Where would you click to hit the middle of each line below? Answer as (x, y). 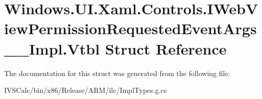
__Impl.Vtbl (52, 48)
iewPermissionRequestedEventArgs (130, 28)
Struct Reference (166, 48)
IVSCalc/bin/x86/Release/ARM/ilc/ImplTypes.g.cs (86, 90)
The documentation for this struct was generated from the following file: (117, 73)
